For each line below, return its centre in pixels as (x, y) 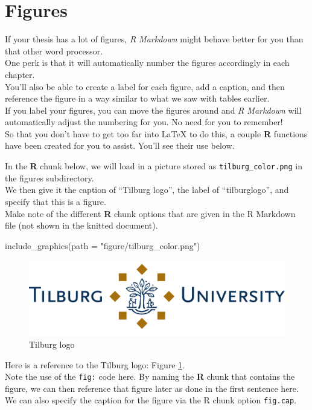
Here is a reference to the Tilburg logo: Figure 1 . (95, 364)
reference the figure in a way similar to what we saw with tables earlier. (137, 98)
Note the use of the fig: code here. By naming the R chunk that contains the (150, 376)
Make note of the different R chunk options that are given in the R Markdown (150, 213)
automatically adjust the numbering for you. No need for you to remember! (144, 122)
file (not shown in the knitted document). (81, 225)
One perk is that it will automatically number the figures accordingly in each (147, 63)
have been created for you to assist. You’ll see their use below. (120, 145)
